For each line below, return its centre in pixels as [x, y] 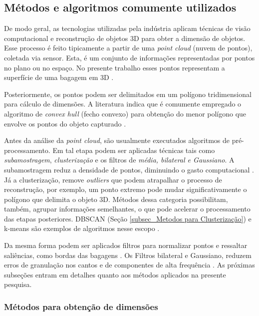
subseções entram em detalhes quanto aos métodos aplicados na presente [115, 274]
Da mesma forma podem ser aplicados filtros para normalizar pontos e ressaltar [126, 245]
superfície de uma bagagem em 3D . [59, 77]
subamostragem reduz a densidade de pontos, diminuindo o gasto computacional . [129, 169]
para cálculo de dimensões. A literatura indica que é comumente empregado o [123, 104]
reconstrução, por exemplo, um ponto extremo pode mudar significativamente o [126, 189]
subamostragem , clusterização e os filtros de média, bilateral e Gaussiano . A [119, 160]
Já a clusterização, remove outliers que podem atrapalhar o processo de [113, 179]
